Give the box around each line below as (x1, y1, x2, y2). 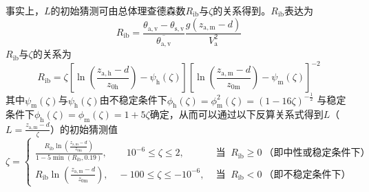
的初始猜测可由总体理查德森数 (50, 3, 186, 17)
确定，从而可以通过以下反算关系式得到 (149, 107, 324, 121)
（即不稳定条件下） (264, 169, 351, 180)
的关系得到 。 (213, 3, 271, 17)
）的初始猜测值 (50, 121, 118, 136)
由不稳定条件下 (99, 93, 167, 107)
